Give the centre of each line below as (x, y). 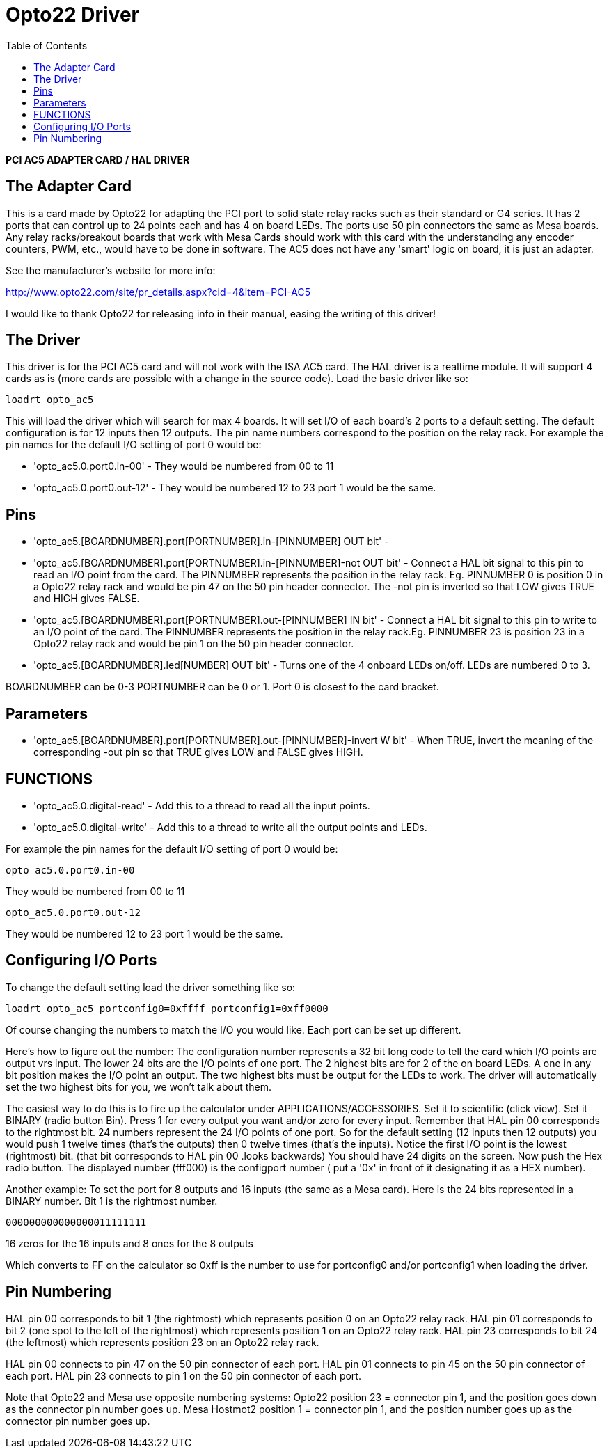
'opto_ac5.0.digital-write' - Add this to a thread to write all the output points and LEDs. (230, 827)
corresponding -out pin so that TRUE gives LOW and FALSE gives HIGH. (198, 752)
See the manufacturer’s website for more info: (111, 270)
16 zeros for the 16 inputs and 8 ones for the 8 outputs (129, 1243)
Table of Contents (47, 45)
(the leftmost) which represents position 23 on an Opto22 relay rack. (163, 1342)
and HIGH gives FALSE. (87, 599)
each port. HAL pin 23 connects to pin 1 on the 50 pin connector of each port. (183, 1375)
